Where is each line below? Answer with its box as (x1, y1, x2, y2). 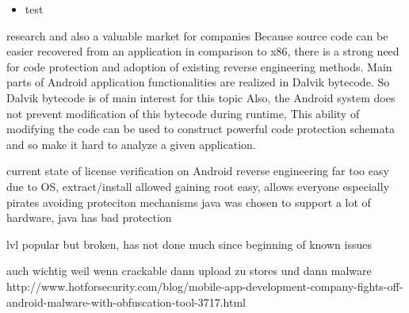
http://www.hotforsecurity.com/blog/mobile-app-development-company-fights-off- (6, 277, 403, 294)
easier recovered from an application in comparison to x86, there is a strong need (6, 43, 399, 59)
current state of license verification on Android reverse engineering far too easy (6, 162, 389, 179)
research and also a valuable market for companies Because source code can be (6, 27, 388, 44)
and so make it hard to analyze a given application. (6, 136, 256, 152)
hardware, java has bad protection (6, 209, 172, 226)
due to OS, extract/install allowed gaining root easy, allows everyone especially (6, 177, 390, 194)
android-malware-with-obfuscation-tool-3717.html (6, 293, 246, 310)
